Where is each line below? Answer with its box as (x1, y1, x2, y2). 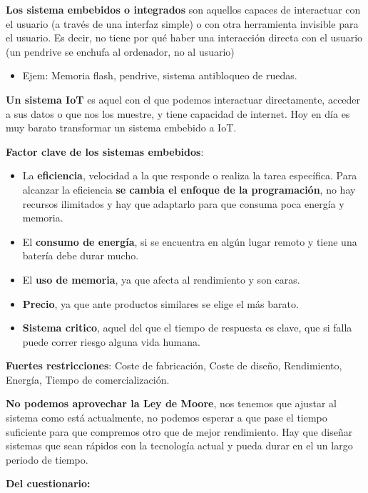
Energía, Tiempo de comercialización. (6, 372, 170, 387)
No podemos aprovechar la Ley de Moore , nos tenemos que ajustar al (6, 396, 337, 411)
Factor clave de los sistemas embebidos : (6, 144, 204, 159)
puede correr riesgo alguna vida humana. (22, 334, 200, 349)
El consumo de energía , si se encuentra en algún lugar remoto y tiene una (22, 234, 357, 249)
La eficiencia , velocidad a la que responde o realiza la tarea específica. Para (22, 168, 357, 183)
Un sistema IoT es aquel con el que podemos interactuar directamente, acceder (6, 91, 361, 106)
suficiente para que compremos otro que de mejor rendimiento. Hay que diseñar (6, 424, 353, 439)
